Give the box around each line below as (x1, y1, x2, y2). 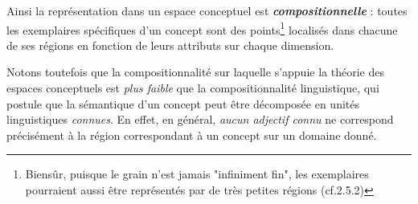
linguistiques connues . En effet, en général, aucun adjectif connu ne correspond (6, 111, 394, 128)
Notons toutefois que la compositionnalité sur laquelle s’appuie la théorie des (6, 63, 384, 80)
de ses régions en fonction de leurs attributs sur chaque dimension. (6, 36, 334, 53)
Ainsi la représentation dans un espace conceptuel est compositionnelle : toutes (6, 2, 408, 18)
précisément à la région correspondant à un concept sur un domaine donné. (6, 126, 377, 143)
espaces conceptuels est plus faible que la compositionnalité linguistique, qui (6, 80, 379, 96)
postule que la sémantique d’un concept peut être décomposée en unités (6, 95, 359, 112)
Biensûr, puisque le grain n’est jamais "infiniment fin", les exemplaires (25, 165, 369, 182)
